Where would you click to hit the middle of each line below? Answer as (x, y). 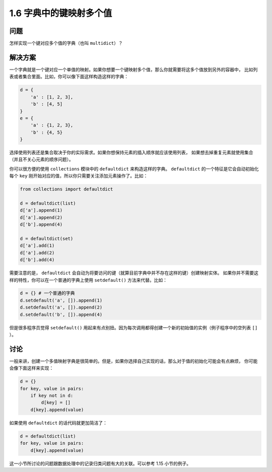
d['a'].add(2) (37, 253)
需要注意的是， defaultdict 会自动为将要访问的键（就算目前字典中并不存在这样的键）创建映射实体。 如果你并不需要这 (134, 273)
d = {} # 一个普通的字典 (47, 293)
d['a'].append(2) (41, 217)
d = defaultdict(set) (47, 239)
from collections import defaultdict (66, 189)
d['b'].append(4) (41, 225)
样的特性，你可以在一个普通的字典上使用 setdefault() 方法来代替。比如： (88, 280)
